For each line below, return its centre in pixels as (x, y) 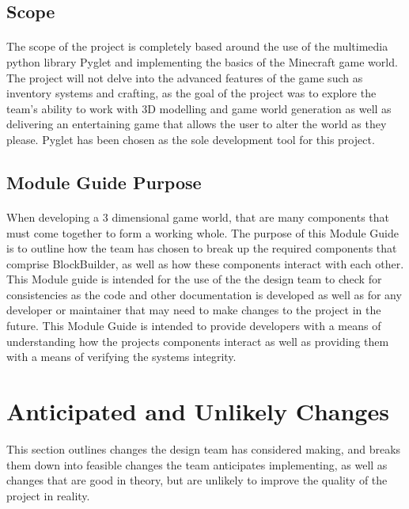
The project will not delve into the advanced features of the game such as (185, 77)
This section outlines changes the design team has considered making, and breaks (204, 448)
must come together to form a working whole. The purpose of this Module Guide (203, 232)
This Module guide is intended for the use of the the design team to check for (194, 279)
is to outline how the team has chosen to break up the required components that (202, 248)
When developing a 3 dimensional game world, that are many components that (198, 217)
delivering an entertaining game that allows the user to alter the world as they (197, 124)
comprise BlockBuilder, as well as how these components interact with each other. (205, 263)
